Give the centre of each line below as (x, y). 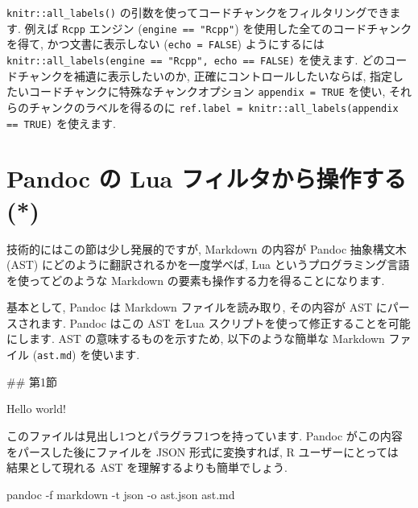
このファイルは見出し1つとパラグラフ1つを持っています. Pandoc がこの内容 (205, 435)
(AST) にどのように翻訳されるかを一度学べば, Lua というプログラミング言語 (208, 264)
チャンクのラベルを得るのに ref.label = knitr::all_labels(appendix (213, 107)
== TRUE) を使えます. (61, 123)
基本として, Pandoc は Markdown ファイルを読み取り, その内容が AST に (197, 307)
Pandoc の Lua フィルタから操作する (207, 178)
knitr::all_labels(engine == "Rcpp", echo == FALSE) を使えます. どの (196, 59)
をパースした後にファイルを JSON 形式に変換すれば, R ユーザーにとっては (203, 451)
